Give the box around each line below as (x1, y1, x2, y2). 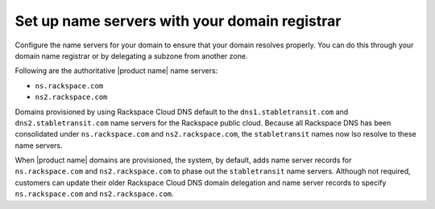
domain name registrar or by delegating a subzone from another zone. (14, 51, 248, 60)
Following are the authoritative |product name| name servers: (14, 66, 218, 76)
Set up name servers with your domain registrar (14, 12, 342, 30)
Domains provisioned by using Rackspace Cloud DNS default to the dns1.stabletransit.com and (14, 107, 349, 117)
